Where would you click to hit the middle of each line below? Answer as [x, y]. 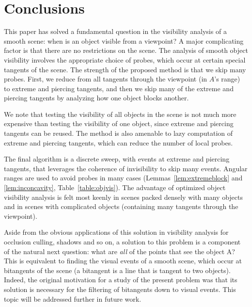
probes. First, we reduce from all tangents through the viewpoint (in [106, 79]
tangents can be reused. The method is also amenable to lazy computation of [118, 133]
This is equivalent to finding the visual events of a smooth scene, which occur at [123, 261]
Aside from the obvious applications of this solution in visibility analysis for [116, 232]
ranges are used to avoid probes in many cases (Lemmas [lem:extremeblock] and [123, 178]
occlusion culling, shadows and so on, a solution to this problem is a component [122, 242]
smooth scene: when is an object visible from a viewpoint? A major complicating [124, 40]
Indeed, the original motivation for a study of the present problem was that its [121, 280]
